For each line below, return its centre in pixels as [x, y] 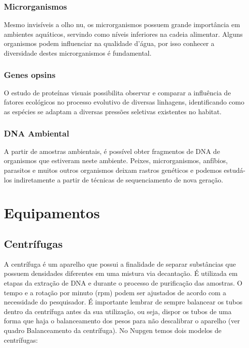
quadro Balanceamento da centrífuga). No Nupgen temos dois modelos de [113, 330]
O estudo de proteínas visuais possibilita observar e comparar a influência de [117, 92]
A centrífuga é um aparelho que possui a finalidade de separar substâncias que [120, 264]
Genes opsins [30, 74]
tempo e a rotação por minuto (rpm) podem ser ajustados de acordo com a [115, 292]
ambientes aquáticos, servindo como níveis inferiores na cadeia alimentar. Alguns [124, 34]
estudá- [235, 170]
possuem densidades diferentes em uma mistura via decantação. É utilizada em [121, 273]
